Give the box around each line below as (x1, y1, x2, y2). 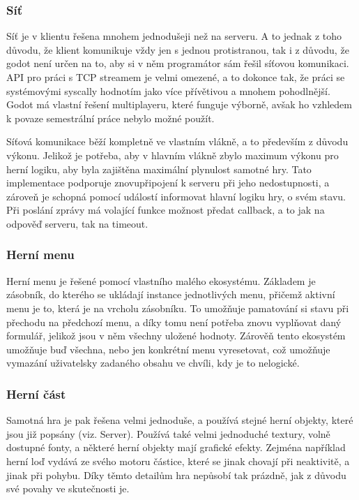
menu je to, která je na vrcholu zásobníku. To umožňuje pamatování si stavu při (6, 300, 349, 315)
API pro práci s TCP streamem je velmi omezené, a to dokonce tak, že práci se (6, 70, 345, 84)
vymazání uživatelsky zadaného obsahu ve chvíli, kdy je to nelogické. (6, 355, 300, 370)
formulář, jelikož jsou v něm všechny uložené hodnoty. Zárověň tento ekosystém (6, 328, 346, 343)
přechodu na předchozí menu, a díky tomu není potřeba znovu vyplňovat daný (6, 314, 342, 329)
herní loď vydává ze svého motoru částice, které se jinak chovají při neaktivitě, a (6, 453, 350, 468)
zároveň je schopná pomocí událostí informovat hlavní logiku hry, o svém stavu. (6, 189, 346, 203)
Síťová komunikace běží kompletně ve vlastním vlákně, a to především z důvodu (6, 134, 349, 149)
